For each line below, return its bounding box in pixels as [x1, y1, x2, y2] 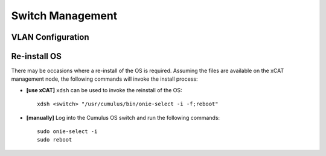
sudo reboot [37, 136, 72, 143]
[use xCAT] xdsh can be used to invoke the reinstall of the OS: [26, 86, 182, 93]
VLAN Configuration [11, 32, 90, 42]
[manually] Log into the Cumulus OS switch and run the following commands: [26, 114, 220, 121]
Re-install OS [11, 51, 62, 61]
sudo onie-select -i [37, 128, 98, 135]
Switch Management [11, 9, 118, 22]
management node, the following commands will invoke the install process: [11, 75, 198, 83]
